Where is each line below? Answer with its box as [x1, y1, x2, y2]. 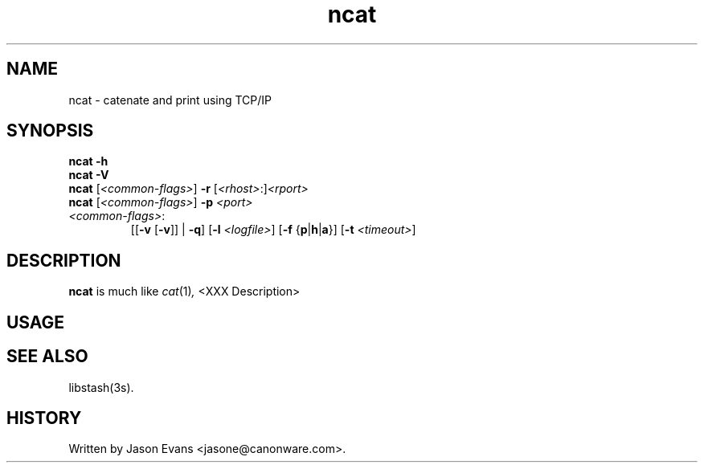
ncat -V [68, 168, 109, 182]
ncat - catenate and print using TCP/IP [68, 92, 272, 107]
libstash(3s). [68, 380, 134, 394]
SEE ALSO [6, 346, 88, 367]
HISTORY [6, 407, 82, 428]
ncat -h [68, 154, 108, 169]
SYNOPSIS [6, 120, 94, 141]
